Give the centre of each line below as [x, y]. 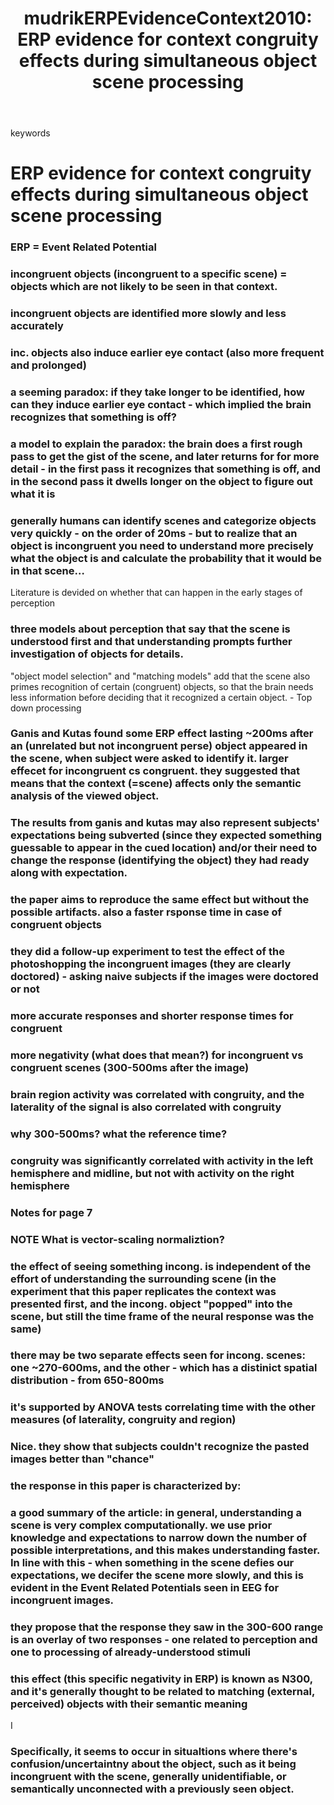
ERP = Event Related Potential [83, 247]
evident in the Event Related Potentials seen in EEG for [145, 1588]
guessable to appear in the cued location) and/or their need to [164, 848]
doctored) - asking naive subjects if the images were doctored [164, 977]
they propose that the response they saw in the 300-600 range [167, 1627]
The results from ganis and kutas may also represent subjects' [165, 823]
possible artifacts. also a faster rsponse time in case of [146, 912]
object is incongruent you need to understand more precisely [162, 545]
